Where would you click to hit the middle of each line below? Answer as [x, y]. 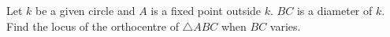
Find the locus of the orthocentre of [93, 26]
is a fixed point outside [206, 10]
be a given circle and [85, 10]
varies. [285, 26]
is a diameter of [334, 10]
